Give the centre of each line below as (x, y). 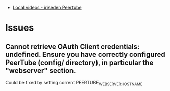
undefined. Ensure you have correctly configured (86, 55)
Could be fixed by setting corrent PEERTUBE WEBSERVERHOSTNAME (74, 83)
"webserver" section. (41, 70)
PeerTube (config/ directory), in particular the (79, 62)
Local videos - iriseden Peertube (47, 7)
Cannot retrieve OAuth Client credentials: (72, 47)
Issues (20, 28)
